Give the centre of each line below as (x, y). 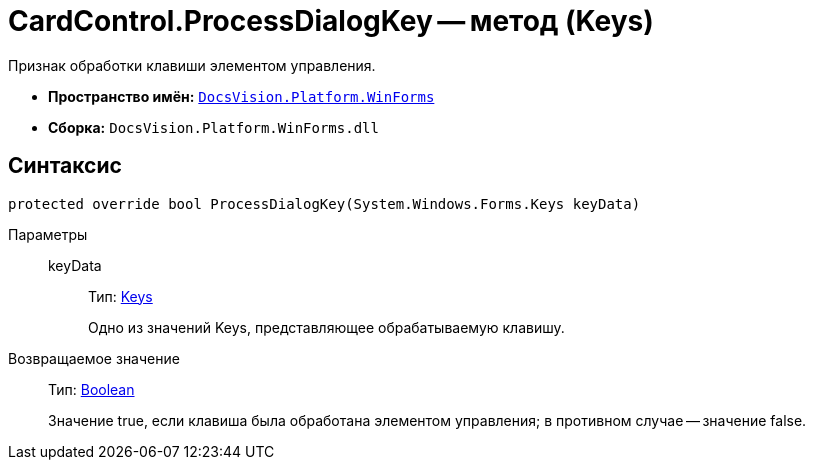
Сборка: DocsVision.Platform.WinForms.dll (213, 127)
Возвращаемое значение (94, 358)
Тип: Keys (120, 296)
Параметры (48, 234)
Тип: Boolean (91, 389)
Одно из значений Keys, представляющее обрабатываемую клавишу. (326, 327)
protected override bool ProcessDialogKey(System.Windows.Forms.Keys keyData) (324, 203)
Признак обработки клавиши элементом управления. (192, 65)
